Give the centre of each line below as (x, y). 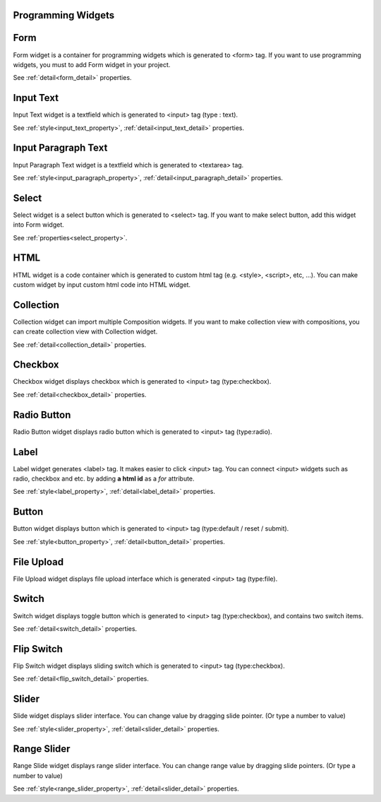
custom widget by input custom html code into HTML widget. (102, 284)
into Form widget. (39, 225)
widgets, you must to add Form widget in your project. (92, 64)
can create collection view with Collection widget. (85, 331)
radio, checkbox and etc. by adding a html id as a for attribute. (104, 479)
